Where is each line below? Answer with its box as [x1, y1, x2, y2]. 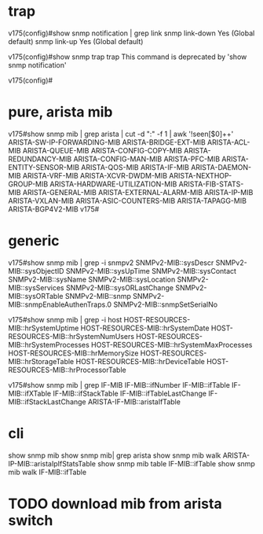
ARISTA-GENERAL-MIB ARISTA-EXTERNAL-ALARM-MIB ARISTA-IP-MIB [22, 187, 254, 197]
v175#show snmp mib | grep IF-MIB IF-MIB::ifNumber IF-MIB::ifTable [8, 380, 230, 389]
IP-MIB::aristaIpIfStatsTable [8, 459, 97, 468]
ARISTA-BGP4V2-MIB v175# [8, 204, 100, 214]
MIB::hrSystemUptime [8, 323, 79, 333]
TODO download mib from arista [8, 495, 222, 513]
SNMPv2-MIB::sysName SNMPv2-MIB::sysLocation [8, 274, 176, 284]
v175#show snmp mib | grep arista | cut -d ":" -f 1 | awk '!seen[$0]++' [8, 129, 234, 138]
